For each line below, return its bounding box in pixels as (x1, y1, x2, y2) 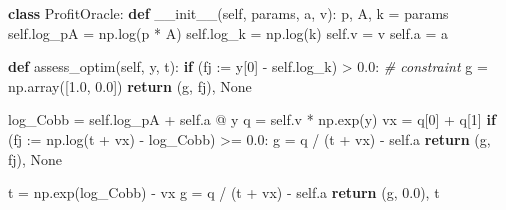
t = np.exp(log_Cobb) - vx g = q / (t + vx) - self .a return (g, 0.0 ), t (8, 182, 440, 203)
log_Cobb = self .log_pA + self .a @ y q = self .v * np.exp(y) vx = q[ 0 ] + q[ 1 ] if (8, 109, 496, 130)
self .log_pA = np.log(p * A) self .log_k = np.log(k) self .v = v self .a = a (8, 22, 448, 43)
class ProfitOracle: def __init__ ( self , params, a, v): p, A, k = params (8, 3, 449, 23)
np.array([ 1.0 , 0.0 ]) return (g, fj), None (8, 75, 252, 96)
